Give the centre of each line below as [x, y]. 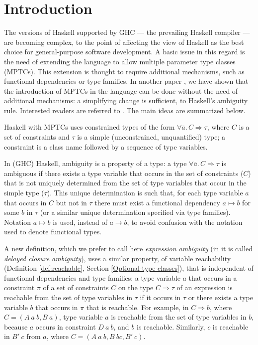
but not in [71, 202]
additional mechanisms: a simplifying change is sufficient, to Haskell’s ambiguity [126, 100]
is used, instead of [80, 222]
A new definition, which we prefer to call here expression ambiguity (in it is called [129, 248]
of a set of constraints [76, 287]
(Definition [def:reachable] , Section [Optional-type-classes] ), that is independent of [129, 268]
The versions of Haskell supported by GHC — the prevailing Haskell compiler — [127, 32]
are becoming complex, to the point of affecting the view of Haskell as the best [124, 42]
